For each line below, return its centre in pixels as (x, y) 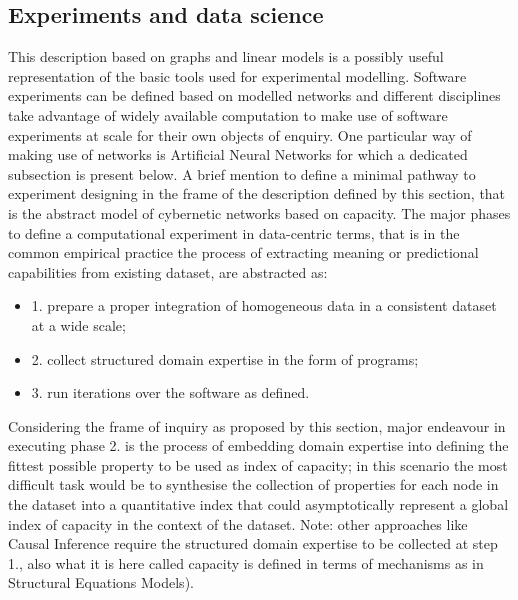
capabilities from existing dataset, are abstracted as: (168, 271)
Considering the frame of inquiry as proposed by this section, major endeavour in (257, 425)
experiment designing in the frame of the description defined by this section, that (257, 193)
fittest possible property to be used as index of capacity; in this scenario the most (258, 464)
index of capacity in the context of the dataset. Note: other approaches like (238, 523)
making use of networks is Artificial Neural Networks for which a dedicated (238, 154)
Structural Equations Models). (101, 582)
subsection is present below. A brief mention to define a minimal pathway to (242, 173)
